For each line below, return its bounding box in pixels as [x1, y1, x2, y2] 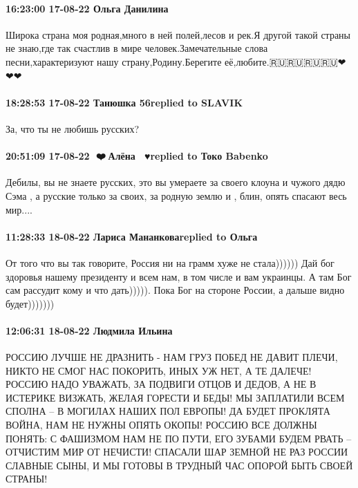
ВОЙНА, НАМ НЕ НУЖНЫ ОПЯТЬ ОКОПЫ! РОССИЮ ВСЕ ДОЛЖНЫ [6, 417, 317, 432]
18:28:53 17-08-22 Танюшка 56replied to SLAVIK [6, 95, 243, 109]
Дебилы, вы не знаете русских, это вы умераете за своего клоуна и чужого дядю [6, 175, 346, 189]
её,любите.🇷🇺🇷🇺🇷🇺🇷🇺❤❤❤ [225, 54, 346, 68]
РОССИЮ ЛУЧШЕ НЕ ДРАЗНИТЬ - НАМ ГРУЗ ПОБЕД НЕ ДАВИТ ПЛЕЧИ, [6, 350, 338, 364]
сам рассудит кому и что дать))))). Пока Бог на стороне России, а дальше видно [6, 283, 345, 297]
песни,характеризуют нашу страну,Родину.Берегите [6, 54, 222, 68]
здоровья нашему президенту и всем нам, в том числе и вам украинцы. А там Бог [6, 269, 352, 283]
